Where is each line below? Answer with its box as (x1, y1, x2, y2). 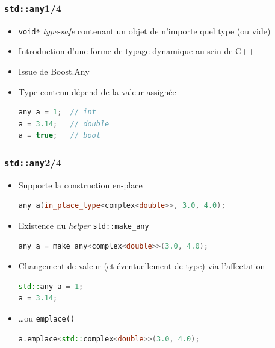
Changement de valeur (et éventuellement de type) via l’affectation (18, 259, 265, 272)
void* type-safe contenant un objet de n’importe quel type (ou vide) (18, 24, 271, 37)
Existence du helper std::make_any (18, 219, 149, 231)
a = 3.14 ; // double (18, 119, 110, 128)
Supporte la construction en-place (18, 178, 143, 191)
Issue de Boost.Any (18, 65, 90, 78)
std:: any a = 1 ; (18, 282, 84, 291)
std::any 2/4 (4, 154, 62, 169)
